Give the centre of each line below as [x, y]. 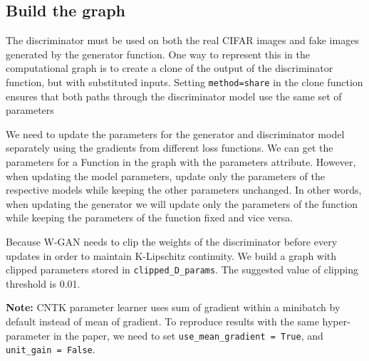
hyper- [336, 321]
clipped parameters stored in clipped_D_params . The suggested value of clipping [182, 270]
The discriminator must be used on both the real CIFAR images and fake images [182, 40]
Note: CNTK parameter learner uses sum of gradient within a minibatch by [173, 307]
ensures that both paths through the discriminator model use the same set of [174, 96]
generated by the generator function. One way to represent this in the [158, 54]
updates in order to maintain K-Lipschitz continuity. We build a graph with [171, 255]
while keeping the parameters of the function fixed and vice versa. [150, 218]
